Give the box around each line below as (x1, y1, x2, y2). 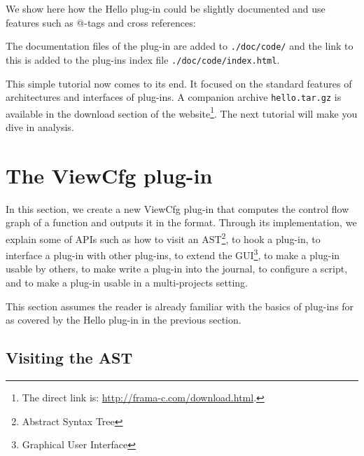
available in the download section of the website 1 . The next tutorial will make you (6, 104, 358, 120)
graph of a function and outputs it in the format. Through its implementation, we (6, 215, 357, 230)
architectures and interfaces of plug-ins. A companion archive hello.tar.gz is (6, 90, 342, 104)
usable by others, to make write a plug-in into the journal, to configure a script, (6, 261, 348, 276)
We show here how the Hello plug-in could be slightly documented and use (6, 1, 325, 15)
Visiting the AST (6, 347, 133, 368)
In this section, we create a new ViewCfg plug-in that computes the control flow (6, 201, 349, 216)
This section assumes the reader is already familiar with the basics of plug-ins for (6, 298, 354, 313)
